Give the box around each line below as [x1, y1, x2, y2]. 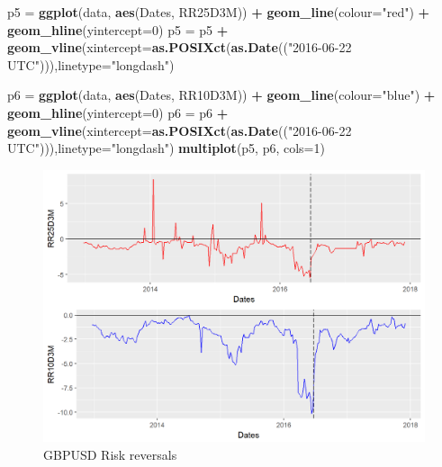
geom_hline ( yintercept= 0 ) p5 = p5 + [7, 20, 229, 39]
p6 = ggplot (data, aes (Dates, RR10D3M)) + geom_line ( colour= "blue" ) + [7, 85, 436, 104]
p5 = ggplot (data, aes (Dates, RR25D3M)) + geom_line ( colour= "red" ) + [7, 3, 430, 21]
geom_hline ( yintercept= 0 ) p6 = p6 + [7, 103, 229, 121]
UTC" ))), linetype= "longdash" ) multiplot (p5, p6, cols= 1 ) [7, 139, 325, 157]
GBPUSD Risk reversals [43, 445, 177, 464]
